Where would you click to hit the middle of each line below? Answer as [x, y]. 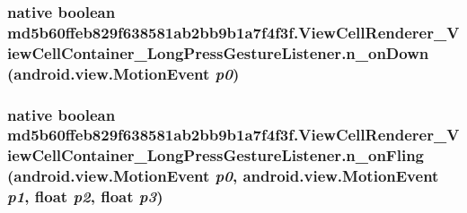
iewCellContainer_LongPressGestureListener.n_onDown [218, 52]
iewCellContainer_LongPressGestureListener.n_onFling [216, 155]
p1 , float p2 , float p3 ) [85, 196]
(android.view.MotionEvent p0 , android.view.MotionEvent [223, 176]
